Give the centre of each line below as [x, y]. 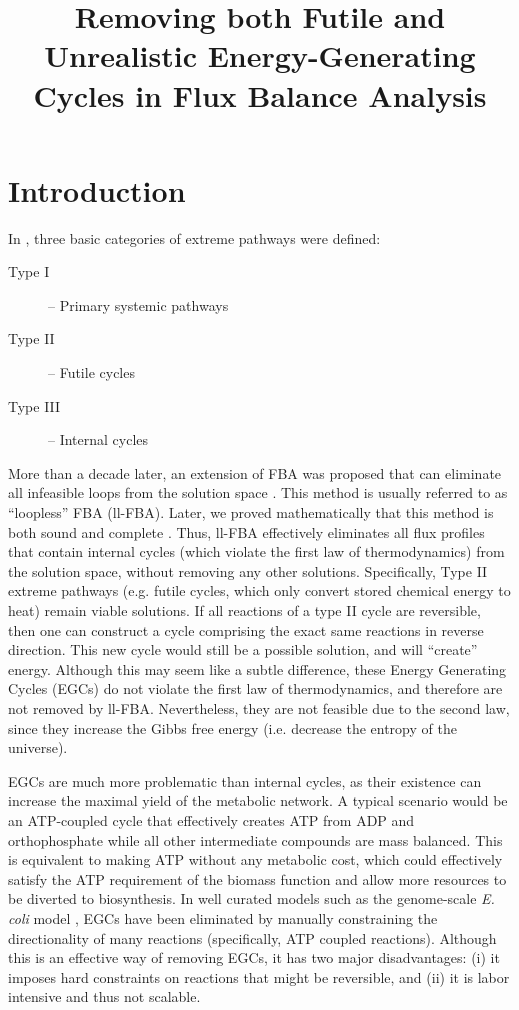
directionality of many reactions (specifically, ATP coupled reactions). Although [252, 937]
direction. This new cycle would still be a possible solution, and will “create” [243, 649]
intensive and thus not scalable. [104, 996]
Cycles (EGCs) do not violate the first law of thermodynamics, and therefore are [255, 688]
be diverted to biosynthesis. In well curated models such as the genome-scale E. [251, 898]
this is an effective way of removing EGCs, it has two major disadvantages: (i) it [254, 957]
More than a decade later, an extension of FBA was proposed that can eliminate [255, 472]
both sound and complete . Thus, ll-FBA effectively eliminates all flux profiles [246, 531]
